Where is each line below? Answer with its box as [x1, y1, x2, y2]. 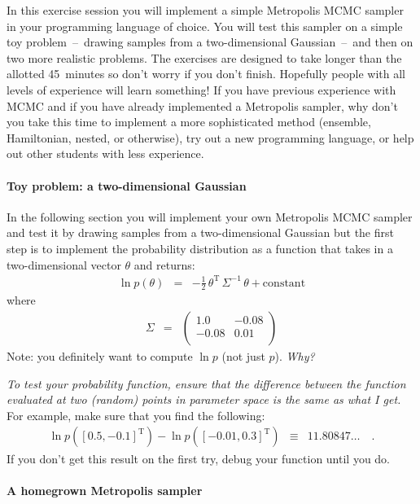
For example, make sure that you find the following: [7, 406, 265, 423]
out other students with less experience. [7, 145, 204, 162]
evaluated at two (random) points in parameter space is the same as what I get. [7, 391, 401, 408]
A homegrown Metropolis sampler [7, 481, 203, 498]
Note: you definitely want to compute [7, 348, 193, 365]
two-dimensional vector [7, 256, 121, 273]
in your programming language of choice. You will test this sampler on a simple [7, 17, 403, 34]
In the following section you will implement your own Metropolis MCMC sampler [7, 208, 413, 225]
